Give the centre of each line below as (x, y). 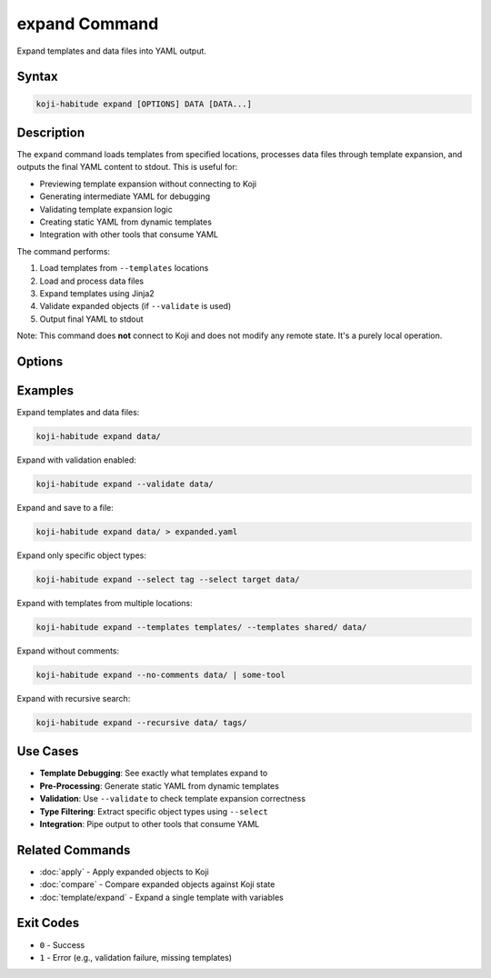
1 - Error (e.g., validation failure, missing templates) (135, 957)
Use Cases (48, 751)
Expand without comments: (68, 651)
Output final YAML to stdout (92, 319)
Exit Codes (48, 923)
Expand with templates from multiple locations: (105, 603)
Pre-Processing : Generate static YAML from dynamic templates (159, 785)
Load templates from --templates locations (124, 268)
